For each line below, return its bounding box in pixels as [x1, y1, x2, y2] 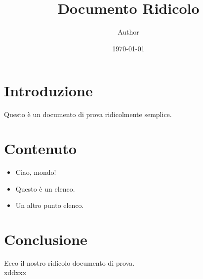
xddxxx [4, 267, 27, 278]
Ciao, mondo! [15, 166, 56, 177]
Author [118, 27, 139, 37]
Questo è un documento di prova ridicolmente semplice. [4, 109, 172, 120]
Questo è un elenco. [15, 183, 75, 194]
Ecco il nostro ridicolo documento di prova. [4, 257, 135, 268]
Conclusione [4, 229, 87, 249]
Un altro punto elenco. [15, 200, 84, 210]
